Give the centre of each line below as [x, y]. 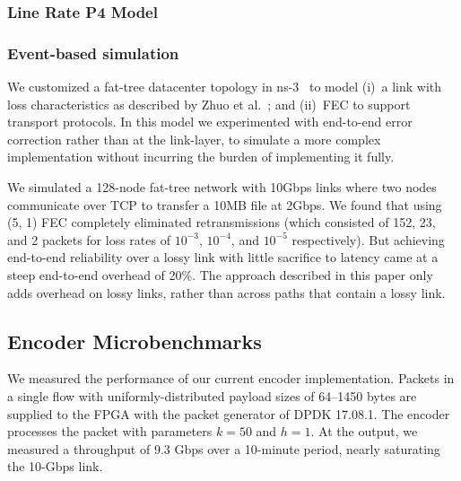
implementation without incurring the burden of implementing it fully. [201, 157]
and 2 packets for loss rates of [89, 239]
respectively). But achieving [368, 239]
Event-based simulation [93, 52]
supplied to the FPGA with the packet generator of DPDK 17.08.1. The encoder [229, 413]
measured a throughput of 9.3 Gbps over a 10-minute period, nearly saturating [224, 448]
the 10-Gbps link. [55, 466]
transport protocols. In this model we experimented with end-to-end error [210, 122]
